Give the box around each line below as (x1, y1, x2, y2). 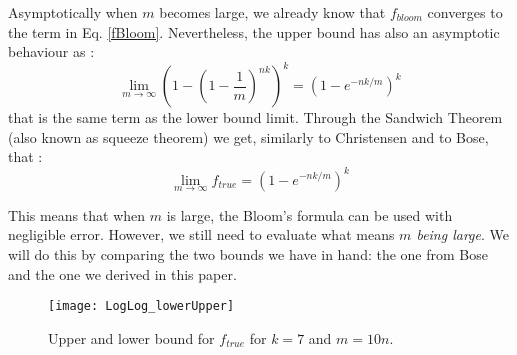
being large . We (416, 224, 509, 245)
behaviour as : (8, 41, 95, 62)
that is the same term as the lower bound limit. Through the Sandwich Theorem (8, 107, 503, 128)
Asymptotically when (8, 2, 138, 22)
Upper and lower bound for (48, 327, 215, 348)
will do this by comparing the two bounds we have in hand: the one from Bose (8, 243, 488, 264)
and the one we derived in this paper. (8, 263, 237, 284)
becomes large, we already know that (159, 2, 386, 22)
